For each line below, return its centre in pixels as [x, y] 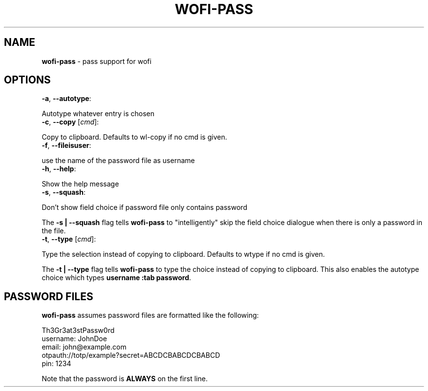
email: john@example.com [84, 347]
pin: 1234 [56, 364]
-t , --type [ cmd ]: [69, 239]
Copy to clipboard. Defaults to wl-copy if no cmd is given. [134, 137]
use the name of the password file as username [118, 161]
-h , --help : [59, 169]
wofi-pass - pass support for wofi [96, 61]
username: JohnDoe [74, 339]
